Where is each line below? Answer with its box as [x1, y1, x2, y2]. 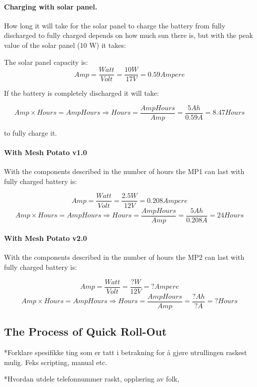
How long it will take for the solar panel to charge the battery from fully [4, 20, 226, 30]
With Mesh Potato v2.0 [4, 233, 87, 243]
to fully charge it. [4, 127, 57, 138]
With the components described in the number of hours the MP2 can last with [4, 252, 245, 262]
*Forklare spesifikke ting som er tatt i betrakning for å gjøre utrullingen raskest [4, 347, 247, 357]
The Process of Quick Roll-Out [4, 324, 167, 339]
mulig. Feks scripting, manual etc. [4, 357, 107, 367]
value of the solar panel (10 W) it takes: [4, 39, 126, 50]
